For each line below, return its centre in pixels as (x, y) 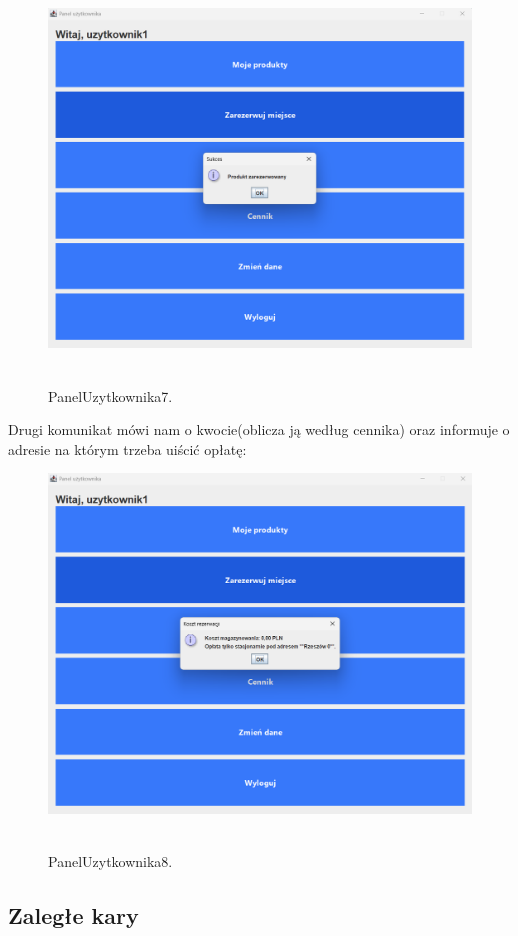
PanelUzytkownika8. (110, 861)
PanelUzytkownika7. (110, 395)
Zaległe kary (73, 915)
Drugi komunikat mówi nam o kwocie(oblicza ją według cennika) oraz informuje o (259, 429)
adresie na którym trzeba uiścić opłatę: (127, 448)
